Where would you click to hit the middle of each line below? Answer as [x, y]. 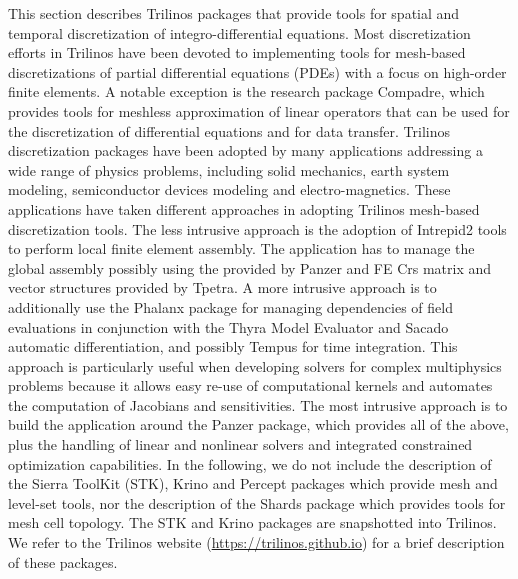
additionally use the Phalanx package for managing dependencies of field [230, 306]
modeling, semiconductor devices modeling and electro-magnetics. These [229, 189]
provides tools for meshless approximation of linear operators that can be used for [259, 110]
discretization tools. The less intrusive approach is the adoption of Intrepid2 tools [257, 228]
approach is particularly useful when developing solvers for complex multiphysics [255, 365]
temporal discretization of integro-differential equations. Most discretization [239, 32]
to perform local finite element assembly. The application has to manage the [241, 248]
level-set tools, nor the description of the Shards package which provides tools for [257, 502]
